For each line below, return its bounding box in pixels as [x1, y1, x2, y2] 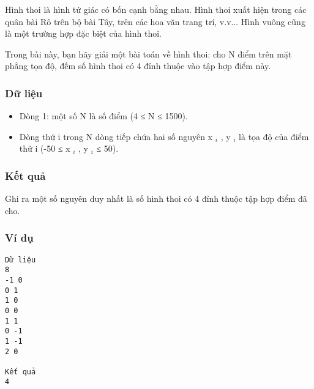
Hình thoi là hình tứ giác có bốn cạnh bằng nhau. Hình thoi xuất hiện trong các [5, 3, 307, 15]
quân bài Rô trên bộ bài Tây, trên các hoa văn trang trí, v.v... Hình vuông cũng [5, 15, 305, 28]
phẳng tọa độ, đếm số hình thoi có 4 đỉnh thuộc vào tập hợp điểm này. [5, 59, 271, 72]
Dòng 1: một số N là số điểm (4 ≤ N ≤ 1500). [19, 109, 188, 122]
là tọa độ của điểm [239, 130, 309, 143]
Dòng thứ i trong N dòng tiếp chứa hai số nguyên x [19, 130, 213, 143]
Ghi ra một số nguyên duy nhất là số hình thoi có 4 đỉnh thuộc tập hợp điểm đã [5, 192, 307, 205]
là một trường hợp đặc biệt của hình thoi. [5, 27, 162, 40]
